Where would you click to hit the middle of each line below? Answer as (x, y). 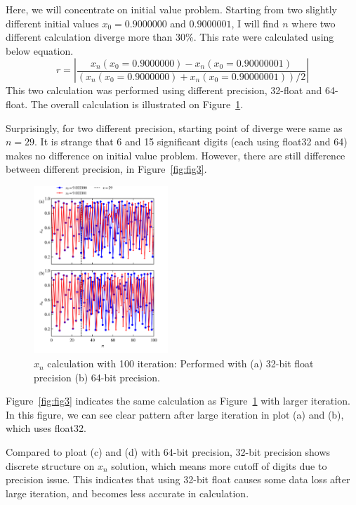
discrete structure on (50, 465)
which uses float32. (46, 428)
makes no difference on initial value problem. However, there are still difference (176, 155)
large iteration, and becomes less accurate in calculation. (127, 493)
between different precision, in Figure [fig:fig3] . (106, 169)
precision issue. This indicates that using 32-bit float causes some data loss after (178, 479)
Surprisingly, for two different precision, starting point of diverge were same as (174, 127)
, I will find (255, 23)
